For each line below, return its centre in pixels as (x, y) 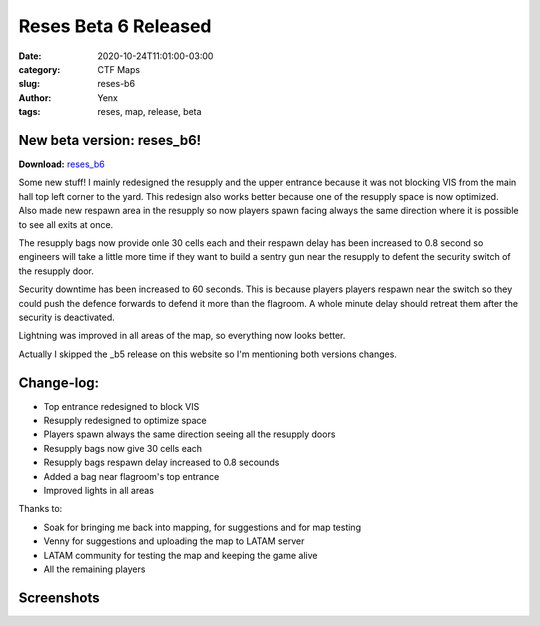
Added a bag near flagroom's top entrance (131, 476)
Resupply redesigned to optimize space (125, 420)
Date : (30, 56)
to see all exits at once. (66, 224)
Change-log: (59, 382)
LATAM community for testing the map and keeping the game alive (180, 555)
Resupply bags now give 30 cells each (123, 448)
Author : (35, 97)
